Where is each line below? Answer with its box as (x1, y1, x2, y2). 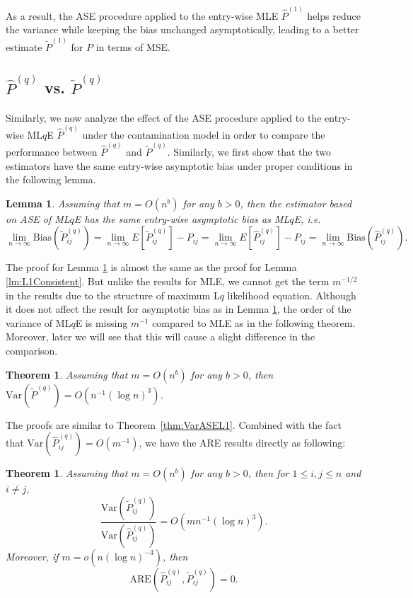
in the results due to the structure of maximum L (6, 287, 220, 302)
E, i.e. (293, 211, 321, 226)
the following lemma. (6, 172, 96, 187)
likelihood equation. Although (227, 287, 356, 302)
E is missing (75, 315, 128, 330)
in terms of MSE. (95, 39, 170, 54)
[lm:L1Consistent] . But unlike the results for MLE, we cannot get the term (6, 274, 330, 289)
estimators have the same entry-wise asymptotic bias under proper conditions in (6, 158, 353, 173)
